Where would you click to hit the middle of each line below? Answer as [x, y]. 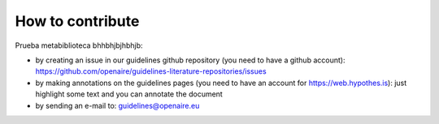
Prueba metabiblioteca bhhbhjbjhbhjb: [79, 45]
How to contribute [77, 21]
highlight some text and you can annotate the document [129, 94]
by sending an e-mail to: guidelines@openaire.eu [117, 105]
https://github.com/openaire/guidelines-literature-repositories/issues [151, 71]
